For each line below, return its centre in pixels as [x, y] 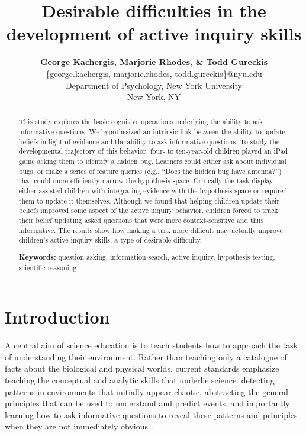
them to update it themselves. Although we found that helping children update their [149, 200]
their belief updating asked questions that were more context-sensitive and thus [141, 220]
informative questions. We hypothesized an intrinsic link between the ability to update [152, 132]
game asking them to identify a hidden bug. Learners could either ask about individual [152, 161]
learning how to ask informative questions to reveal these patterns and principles [151, 414]
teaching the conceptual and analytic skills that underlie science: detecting [140, 380]
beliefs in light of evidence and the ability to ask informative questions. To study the [149, 141]
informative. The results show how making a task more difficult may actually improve [151, 230]
